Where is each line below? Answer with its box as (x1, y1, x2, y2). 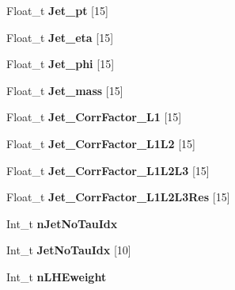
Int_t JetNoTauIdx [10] (6, 242, 131, 258)
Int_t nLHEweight (6, 268, 107, 284)
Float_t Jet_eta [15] (6, 29, 114, 45)
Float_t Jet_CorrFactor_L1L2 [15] (6, 135, 195, 151)
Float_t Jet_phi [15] (6, 55, 115, 72)
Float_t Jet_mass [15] (6, 82, 123, 98)
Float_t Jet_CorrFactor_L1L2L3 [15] (6, 162, 210, 178)
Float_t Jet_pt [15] (6, 2, 108, 18)
